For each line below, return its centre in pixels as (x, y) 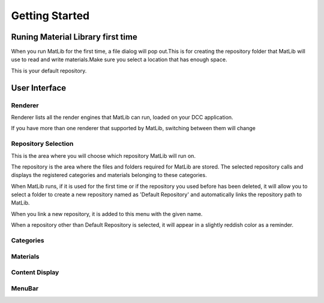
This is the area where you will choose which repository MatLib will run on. (103, 155)
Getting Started (50, 16)
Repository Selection (42, 144)
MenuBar (25, 288)
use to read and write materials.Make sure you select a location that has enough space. (119, 59)
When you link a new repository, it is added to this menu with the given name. (107, 214)
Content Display (35, 272)
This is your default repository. (49, 70)
